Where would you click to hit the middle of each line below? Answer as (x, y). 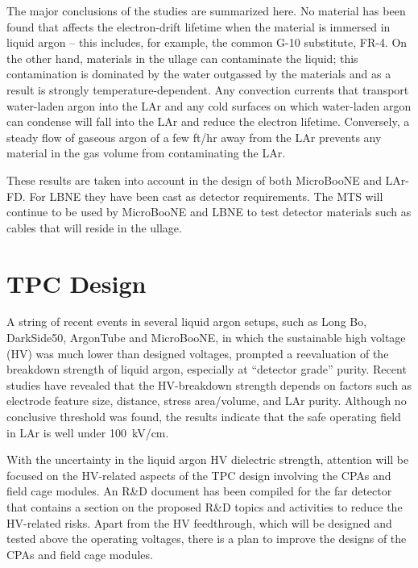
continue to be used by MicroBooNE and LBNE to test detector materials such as (209, 212)
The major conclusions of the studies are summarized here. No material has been (206, 10)
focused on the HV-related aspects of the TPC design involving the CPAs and (199, 475)
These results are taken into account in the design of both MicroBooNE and (194, 180)
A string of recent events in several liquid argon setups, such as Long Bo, (187, 322)
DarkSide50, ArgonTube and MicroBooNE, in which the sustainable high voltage (206, 338)
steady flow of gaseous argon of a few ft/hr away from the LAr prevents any (194, 137)
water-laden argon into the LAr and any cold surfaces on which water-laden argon (209, 105)
